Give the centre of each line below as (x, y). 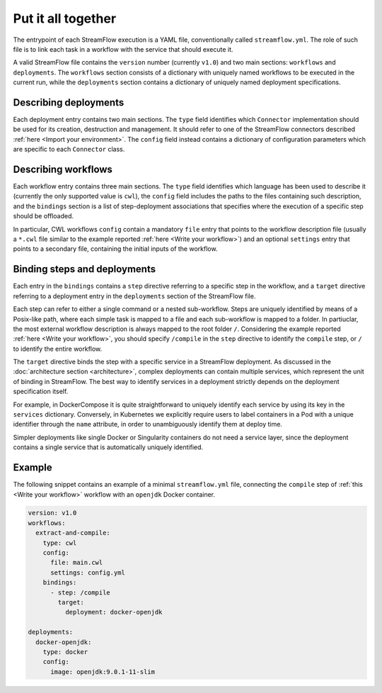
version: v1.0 (52, 513)
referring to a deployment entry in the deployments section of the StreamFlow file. (134, 296)
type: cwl (60, 543)
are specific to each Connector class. (69, 150)
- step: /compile (81, 592)
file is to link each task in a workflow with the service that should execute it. (123, 49)
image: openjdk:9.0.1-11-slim (103, 672)
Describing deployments (69, 102)
